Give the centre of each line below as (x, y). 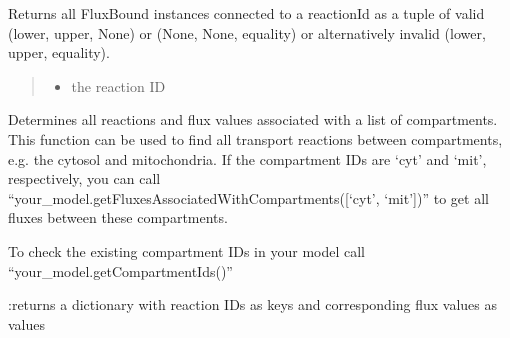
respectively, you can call (84, 178)
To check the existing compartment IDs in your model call (186, 250)
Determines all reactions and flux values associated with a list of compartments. (253, 119)
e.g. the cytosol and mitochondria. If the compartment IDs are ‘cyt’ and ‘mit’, (247, 158)
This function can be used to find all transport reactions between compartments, (255, 138)
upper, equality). (59, 52)
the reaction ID (118, 85)
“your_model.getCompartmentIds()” (120, 270)
